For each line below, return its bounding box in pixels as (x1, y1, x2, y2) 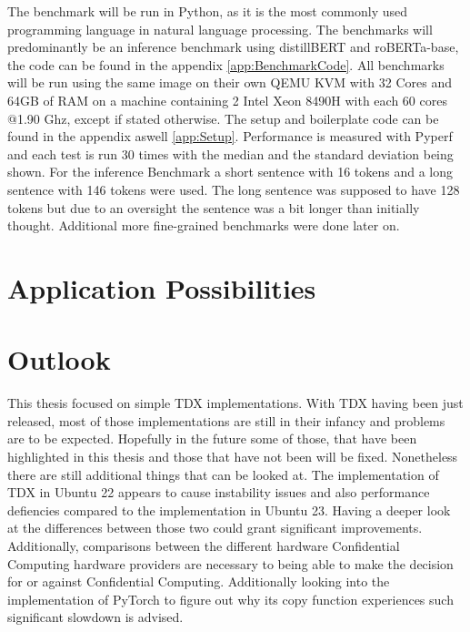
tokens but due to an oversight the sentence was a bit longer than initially (7, 198, 420, 217)
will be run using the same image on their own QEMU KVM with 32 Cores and (7, 73, 452, 92)
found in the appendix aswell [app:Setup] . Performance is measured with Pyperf (7, 127, 453, 146)
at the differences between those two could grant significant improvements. (7, 518, 423, 537)
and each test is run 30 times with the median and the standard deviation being (7, 144, 454, 163)
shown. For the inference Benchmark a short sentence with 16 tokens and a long (7, 162, 454, 181)
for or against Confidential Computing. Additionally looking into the (7, 572, 390, 591)
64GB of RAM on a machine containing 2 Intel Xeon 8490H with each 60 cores (7, 90, 447, 109)
